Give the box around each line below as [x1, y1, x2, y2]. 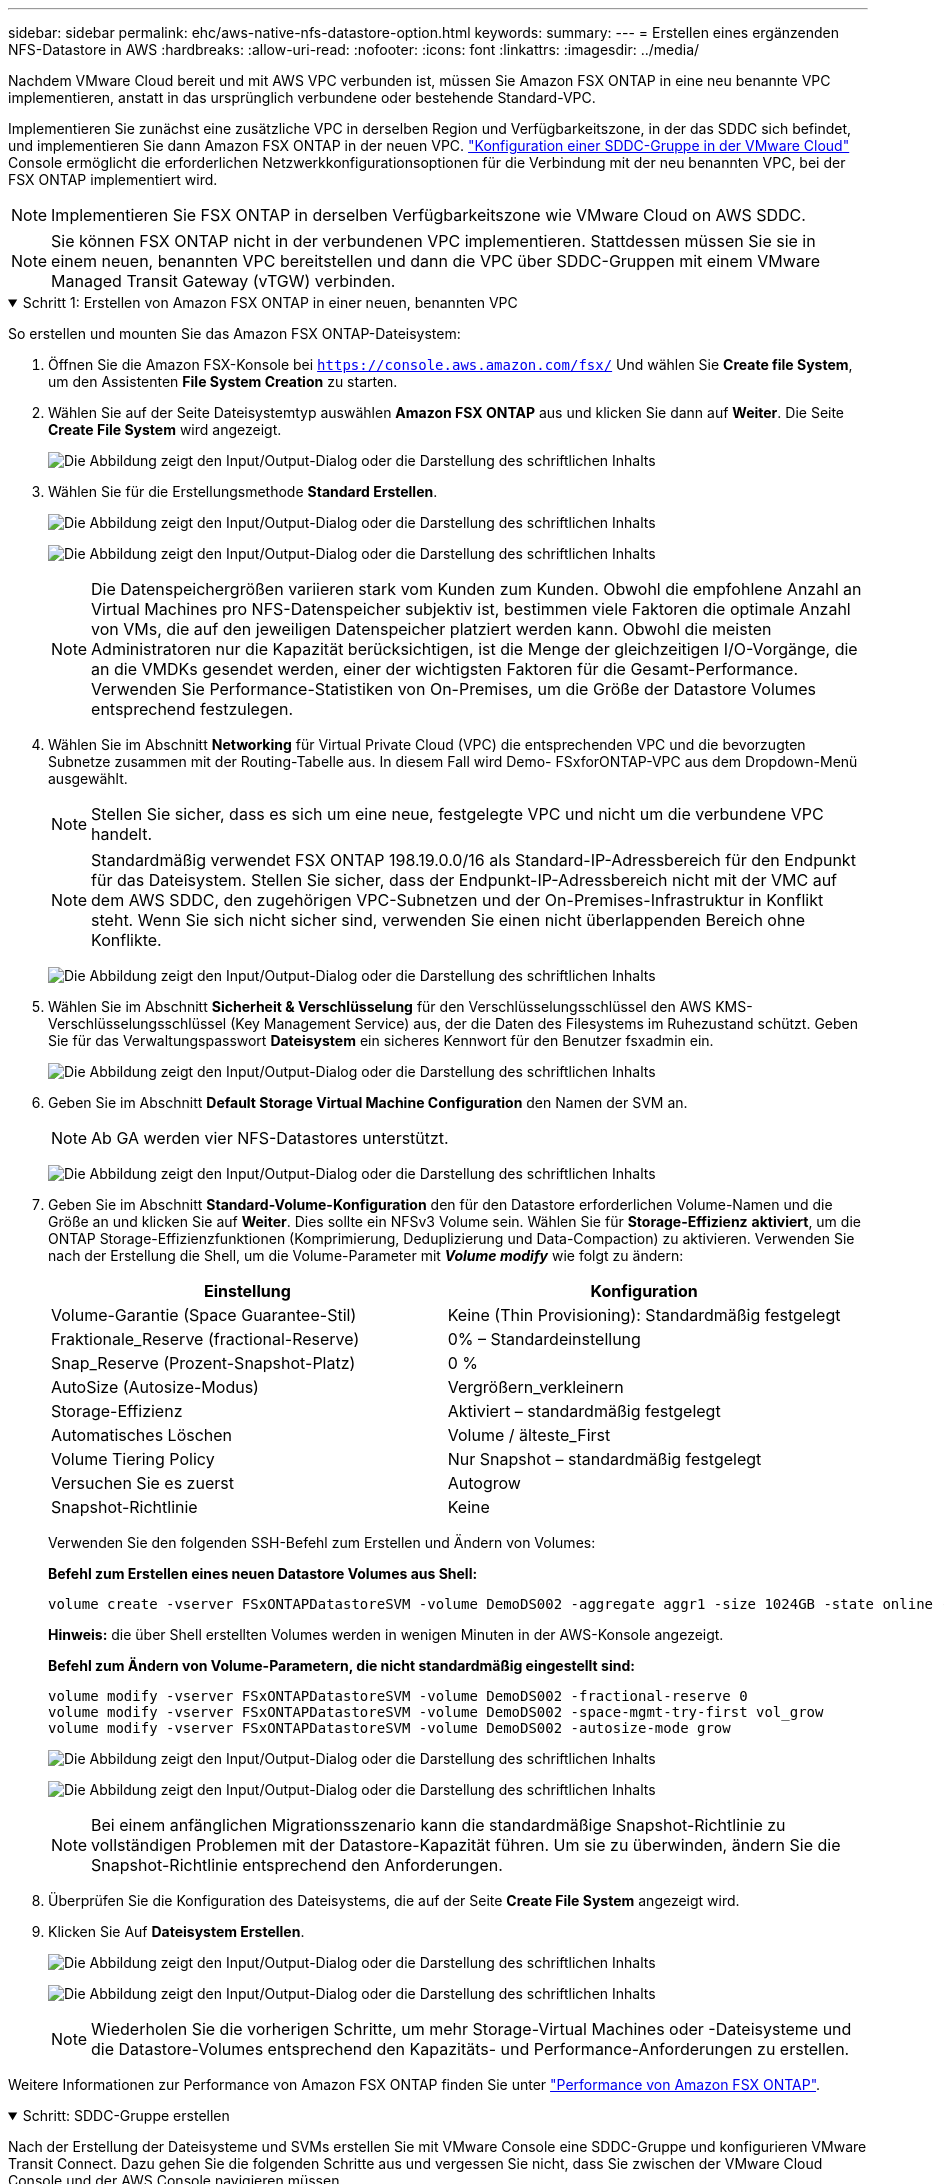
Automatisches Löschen [51, 1425, 233, 1445]
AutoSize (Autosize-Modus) [51, 1377, 259, 1397]
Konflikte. [91, 930, 162, 950]
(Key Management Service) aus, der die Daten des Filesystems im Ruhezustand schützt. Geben [230, 1015, 858, 1032]
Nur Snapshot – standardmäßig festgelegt [447, 1449, 762, 1469]
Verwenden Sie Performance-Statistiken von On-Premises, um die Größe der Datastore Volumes [91, 679, 817, 699]
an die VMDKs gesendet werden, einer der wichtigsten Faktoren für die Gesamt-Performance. [91, 659, 799, 679]
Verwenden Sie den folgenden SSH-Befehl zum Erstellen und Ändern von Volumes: [48, 1534, 596, 1551]
